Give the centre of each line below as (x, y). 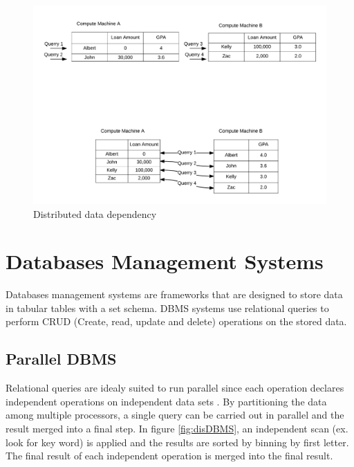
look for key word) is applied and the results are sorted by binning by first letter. (177, 442)
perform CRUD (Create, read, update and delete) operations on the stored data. (176, 321)
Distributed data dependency (95, 213)
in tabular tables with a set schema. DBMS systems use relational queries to (167, 308)
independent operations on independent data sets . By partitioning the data (166, 401)
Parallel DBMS (61, 359)
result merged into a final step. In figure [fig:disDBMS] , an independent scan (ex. (177, 429)
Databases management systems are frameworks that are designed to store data (174, 294)
